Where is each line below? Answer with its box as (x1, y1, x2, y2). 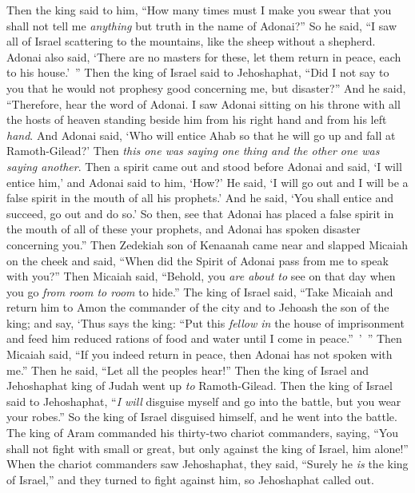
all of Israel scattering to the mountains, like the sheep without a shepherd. (6, 33, 376, 50)
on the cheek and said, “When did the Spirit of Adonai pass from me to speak (6, 252, 389, 268)
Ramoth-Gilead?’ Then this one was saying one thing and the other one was (6, 142, 380, 159)
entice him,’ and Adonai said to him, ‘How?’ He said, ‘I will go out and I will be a (6, 173, 409, 190)
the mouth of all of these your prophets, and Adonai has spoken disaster (6, 221, 361, 237)
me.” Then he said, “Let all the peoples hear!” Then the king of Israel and (6, 361, 369, 378)
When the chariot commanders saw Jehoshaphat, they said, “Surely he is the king (6, 455, 409, 472)
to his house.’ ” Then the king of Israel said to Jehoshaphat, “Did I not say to (6, 64, 389, 81)
